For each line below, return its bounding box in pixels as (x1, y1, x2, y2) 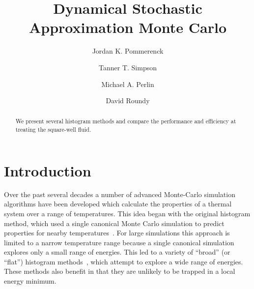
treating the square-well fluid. (15, 125, 91, 134)
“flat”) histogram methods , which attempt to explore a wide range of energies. (4, 256, 243, 266)
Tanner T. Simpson (99, 62, 157, 72)
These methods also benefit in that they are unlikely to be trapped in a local (4, 266, 235, 276)
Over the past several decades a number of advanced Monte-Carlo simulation (4, 189, 235, 199)
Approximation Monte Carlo (28, 17, 227, 37)
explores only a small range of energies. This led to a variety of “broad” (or (4, 247, 230, 257)
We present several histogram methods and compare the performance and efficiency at (15, 117, 236, 125)
